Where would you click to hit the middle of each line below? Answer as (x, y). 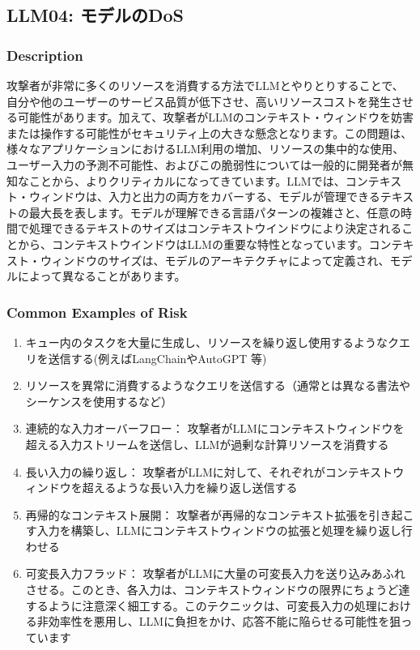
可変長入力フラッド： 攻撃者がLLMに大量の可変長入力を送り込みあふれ (215, 573)
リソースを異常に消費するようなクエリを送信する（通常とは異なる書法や (218, 385)
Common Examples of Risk (97, 312)
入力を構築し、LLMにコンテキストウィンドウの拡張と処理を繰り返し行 (225, 530)
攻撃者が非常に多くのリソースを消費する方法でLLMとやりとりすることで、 (205, 85)
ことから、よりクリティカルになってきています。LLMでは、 (187, 180)
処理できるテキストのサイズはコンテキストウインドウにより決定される (215, 228)
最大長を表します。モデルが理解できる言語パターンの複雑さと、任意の (215, 212)
